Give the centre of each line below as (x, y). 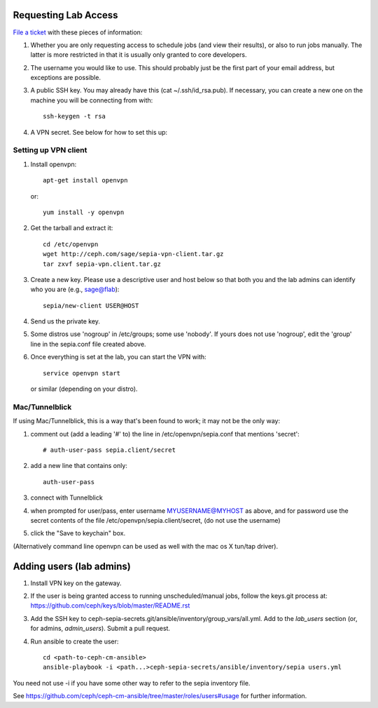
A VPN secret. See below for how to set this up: (99, 132)
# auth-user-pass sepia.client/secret (110, 450)
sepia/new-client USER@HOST (91, 306)
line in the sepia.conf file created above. (88, 344)
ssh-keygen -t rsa (75, 116)
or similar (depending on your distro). (84, 389)
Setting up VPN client (50, 150)
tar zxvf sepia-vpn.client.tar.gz (102, 264)
